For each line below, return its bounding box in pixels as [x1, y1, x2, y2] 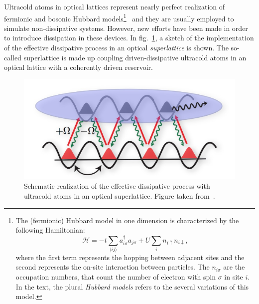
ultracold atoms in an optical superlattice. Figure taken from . [24, 190, 215, 201]
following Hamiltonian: [15, 225, 85, 235]
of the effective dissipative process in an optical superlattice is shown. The [4, 42, 229, 53]
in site [224, 272, 243, 282]
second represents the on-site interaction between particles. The [15, 262, 210, 272]
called [4, 52, 21, 62]
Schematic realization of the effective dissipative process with [24, 181, 210, 191]
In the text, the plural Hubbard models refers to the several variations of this [15, 281, 249, 292]
